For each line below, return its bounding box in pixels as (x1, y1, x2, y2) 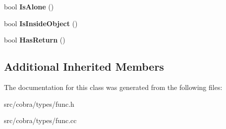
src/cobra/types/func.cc (4, 115, 77, 126)
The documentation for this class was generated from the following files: (4, 82, 223, 92)
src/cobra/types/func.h (4, 98, 74, 109)
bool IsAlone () (4, 1, 54, 11)
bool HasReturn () (4, 35, 65, 45)
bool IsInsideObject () (4, 18, 78, 28)
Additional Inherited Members (4, 59, 164, 74)
